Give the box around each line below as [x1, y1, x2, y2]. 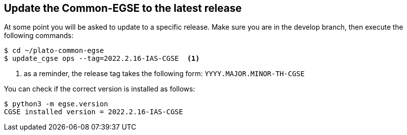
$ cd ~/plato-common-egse [4, 46, 104, 55]
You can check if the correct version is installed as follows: [4, 85, 195, 93]
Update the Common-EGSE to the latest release [4, 2, 242, 14]
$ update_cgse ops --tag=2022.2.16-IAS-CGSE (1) [4, 54, 200, 63]
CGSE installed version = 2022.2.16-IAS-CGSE [4, 108, 183, 116]
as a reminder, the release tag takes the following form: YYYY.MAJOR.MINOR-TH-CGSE [24, 69, 305, 78]
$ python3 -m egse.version [4, 100, 108, 108]
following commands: [4, 31, 74, 40]
